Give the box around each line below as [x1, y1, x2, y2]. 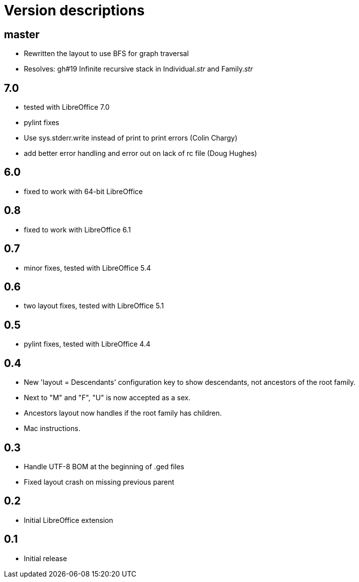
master [4, 28, 40, 41]
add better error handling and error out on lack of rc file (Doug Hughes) [24, 149, 257, 158]
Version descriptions [4, 2, 145, 19]
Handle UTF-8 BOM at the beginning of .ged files [24, 462, 184, 471]
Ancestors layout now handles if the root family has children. [24, 409, 222, 418]
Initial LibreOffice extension [24, 515, 113, 524]
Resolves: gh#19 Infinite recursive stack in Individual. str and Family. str [24, 65, 253, 73]
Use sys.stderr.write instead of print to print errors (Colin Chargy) [24, 134, 238, 143]
